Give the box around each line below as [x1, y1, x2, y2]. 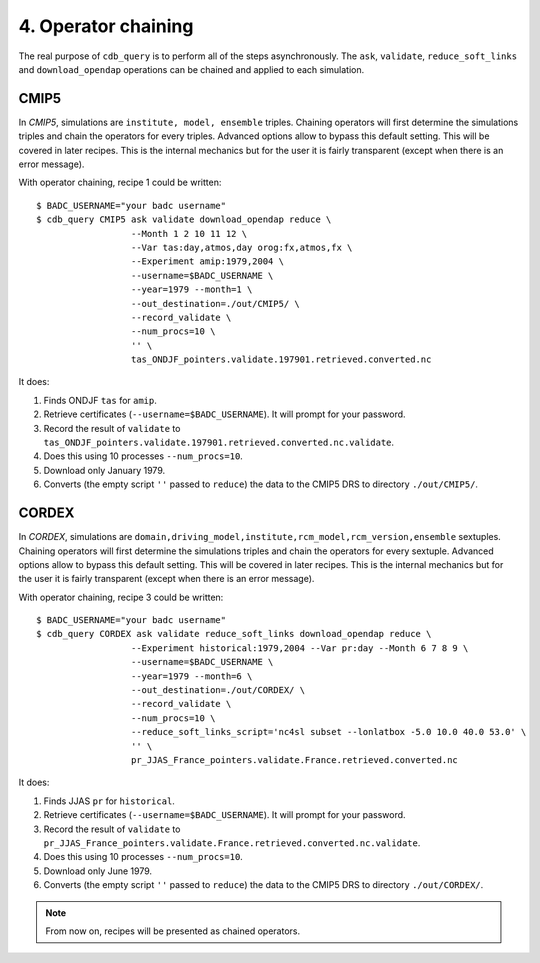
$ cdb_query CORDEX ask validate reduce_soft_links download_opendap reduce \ [36, 628, 432, 640]
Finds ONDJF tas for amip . [43, 394, 157, 406]
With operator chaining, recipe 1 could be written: [18, 176, 222, 189]
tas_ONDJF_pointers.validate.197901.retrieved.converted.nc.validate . [43, 436, 395, 449]
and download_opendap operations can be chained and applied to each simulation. [18, 63, 365, 75]
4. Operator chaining [18, 15, 194, 37]
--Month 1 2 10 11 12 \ [130, 228, 248, 239]
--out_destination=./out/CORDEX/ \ [130, 685, 305, 696]
